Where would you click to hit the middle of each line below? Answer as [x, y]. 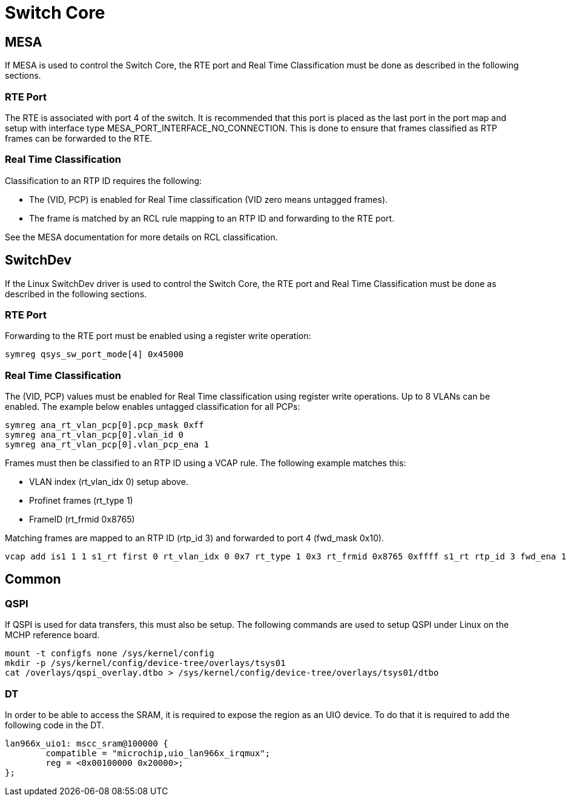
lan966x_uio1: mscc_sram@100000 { [87, 743]
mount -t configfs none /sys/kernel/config [110, 654]
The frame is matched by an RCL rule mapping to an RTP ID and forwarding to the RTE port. [212, 218]
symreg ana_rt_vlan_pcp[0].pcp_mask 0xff [104, 425]
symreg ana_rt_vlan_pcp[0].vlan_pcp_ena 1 [107, 445]
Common [33, 579]
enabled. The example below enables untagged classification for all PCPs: [153, 407]
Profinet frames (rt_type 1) [81, 501]
